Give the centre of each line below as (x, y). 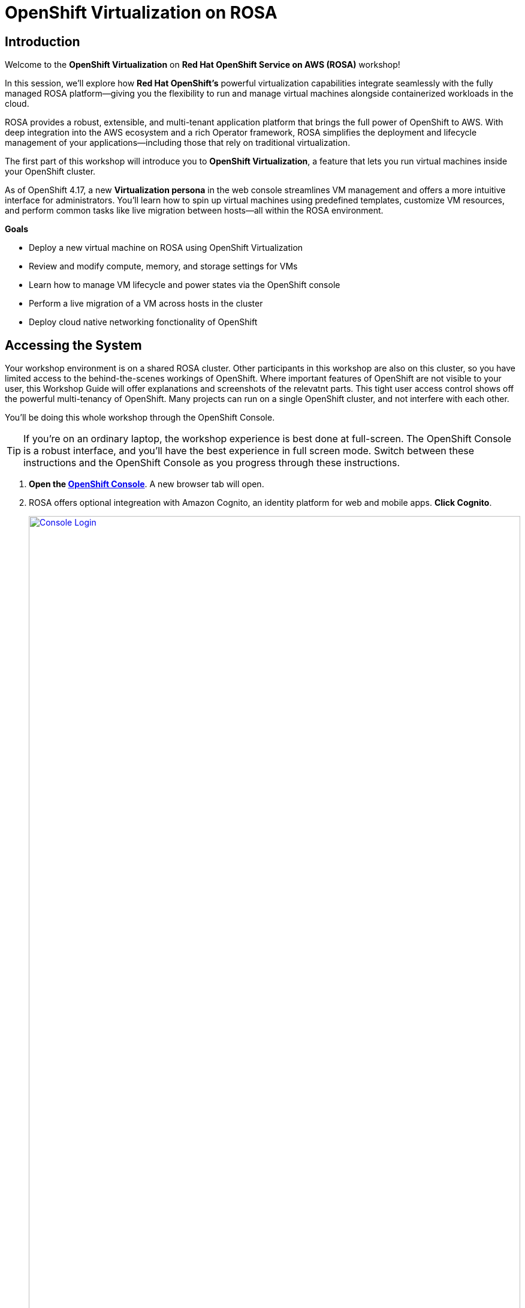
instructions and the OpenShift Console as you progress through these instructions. (212, 463)
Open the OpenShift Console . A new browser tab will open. (147, 484)
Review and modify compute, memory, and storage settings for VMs (163, 266)
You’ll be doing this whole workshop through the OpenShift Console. (140, 418)
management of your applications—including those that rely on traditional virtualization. (178, 143)
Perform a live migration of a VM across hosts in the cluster (146, 304)
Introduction (43, 41)
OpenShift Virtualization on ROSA (141, 13)
